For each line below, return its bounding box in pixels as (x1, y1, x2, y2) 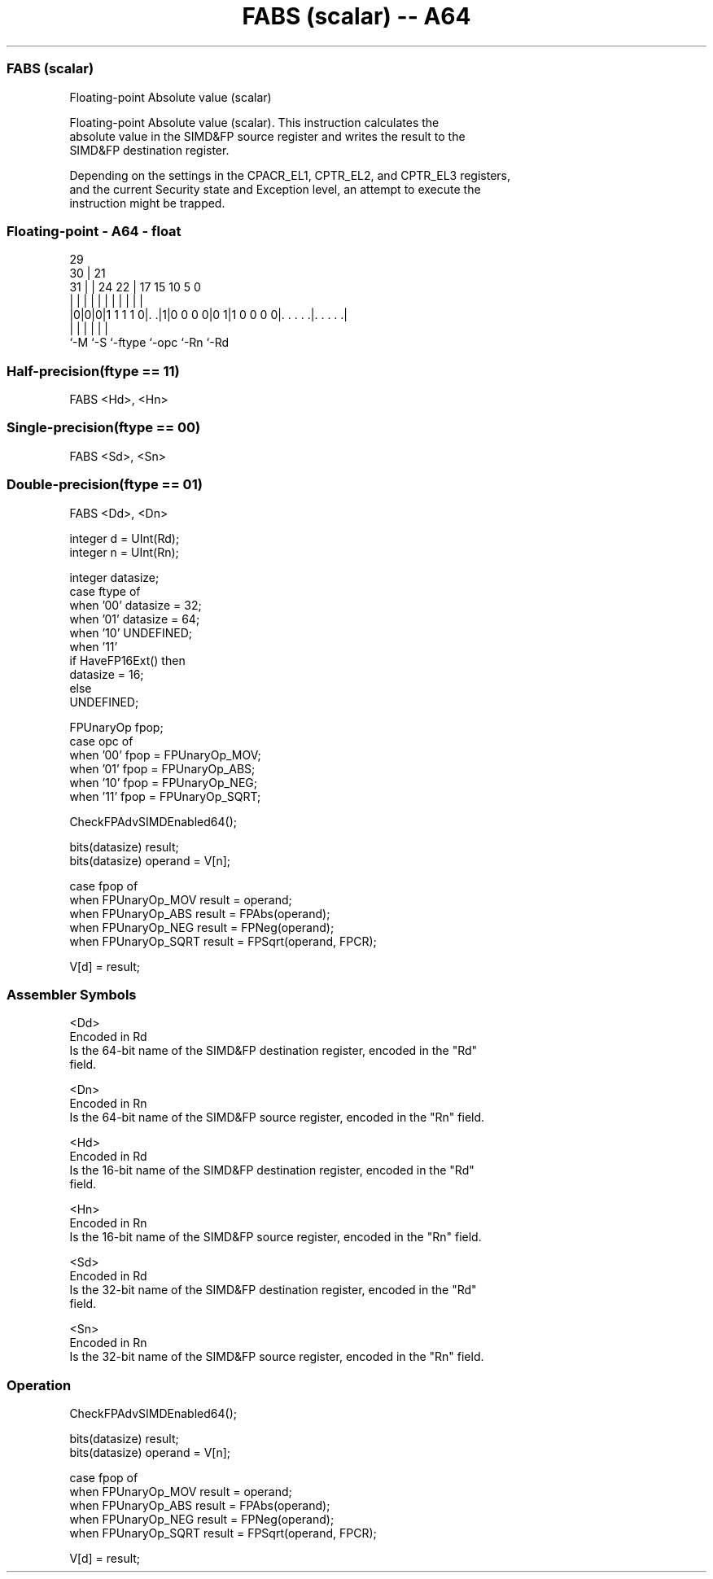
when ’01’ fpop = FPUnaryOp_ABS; (69, 761, 256, 776)
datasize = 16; (69, 667, 144, 681)
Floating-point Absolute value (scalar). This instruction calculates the (69, 115, 440, 129)
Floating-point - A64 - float (7, 222, 182, 239)
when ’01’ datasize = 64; (69, 611, 200, 626)
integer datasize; (69, 570, 160, 584)
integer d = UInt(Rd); (69, 531, 180, 545)
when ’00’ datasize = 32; (69, 597, 202, 612)
